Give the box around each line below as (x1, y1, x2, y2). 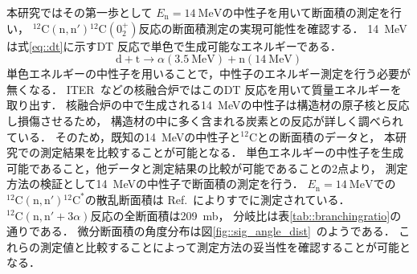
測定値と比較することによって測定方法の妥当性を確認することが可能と (39, 238, 411, 255)
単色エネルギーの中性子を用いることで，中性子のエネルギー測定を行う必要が (6, 65, 411, 82)
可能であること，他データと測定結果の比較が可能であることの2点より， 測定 (6, 159, 408, 176)
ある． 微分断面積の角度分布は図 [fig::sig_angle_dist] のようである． (39, 223, 395, 239)
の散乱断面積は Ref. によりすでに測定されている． (84, 190, 350, 207)
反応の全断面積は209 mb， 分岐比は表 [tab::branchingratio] (90, 207, 390, 223)
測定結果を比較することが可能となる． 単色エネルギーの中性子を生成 (39, 144, 404, 161)
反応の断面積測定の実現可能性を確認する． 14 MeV (138, 19, 407, 36)
